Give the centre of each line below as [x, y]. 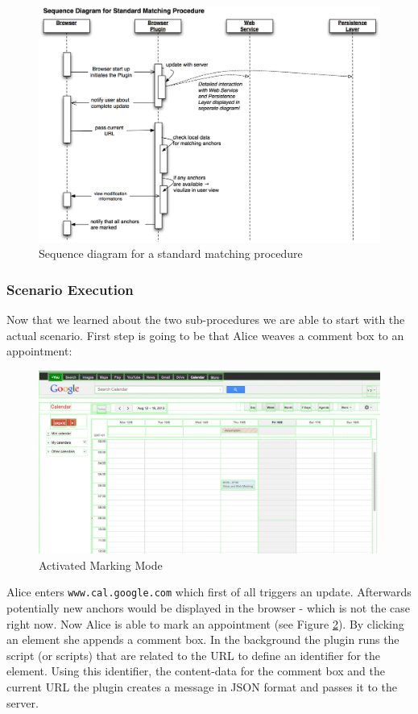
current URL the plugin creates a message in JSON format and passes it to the [202, 687]
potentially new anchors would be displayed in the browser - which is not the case [208, 608]
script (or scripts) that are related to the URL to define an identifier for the [194, 655]
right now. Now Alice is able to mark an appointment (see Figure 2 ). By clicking [205, 623]
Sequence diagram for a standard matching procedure [171, 253]
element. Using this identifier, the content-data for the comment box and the [196, 671]
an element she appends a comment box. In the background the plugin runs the [203, 639]
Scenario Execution [70, 289]
